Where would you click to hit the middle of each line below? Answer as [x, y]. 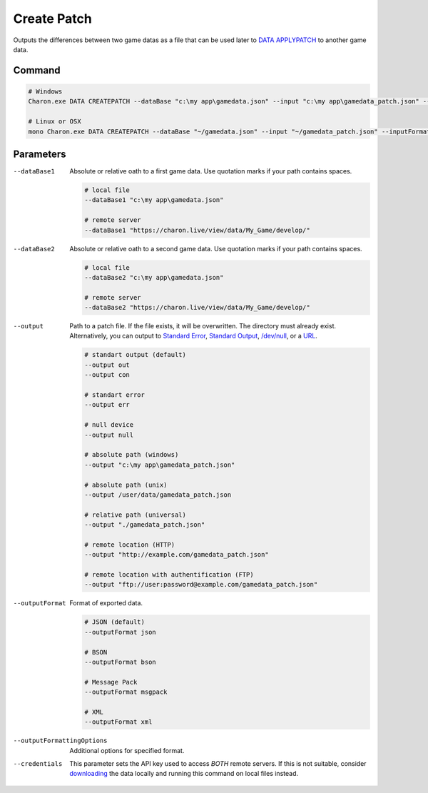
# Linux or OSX [55, 122]
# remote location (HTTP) [129, 545]
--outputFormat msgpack [126, 692]
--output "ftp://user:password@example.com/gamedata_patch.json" [201, 585]
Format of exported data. [106, 603]
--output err [107, 405]
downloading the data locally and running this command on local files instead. [184, 774]
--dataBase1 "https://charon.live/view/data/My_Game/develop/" [197, 230]
